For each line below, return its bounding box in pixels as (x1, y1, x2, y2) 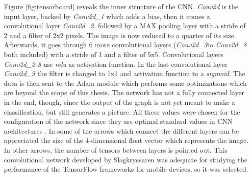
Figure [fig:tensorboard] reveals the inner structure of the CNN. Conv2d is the (4, 1, 238, 11)
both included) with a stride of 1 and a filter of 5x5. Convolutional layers (4, 49, 224, 59)
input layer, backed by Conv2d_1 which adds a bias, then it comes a (4, 11, 210, 21)
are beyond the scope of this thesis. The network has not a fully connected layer (4, 87, 245, 98)
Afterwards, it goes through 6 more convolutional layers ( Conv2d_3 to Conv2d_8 (4, 39, 247, 50)
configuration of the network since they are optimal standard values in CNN (4, 116, 233, 126)
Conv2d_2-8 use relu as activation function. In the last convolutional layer (4, 59, 227, 69)
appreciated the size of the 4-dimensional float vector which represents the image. (4, 135, 249, 145)
